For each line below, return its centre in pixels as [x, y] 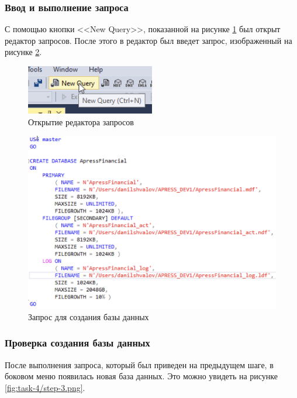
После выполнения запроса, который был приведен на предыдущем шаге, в [139, 364]
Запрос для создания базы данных [89, 316]
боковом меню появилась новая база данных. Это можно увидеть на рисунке [141, 376]
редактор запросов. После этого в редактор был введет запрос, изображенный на [148, 40]
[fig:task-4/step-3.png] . [45, 387]
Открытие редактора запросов [81, 121]
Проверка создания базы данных [77, 343]
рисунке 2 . [23, 52]
